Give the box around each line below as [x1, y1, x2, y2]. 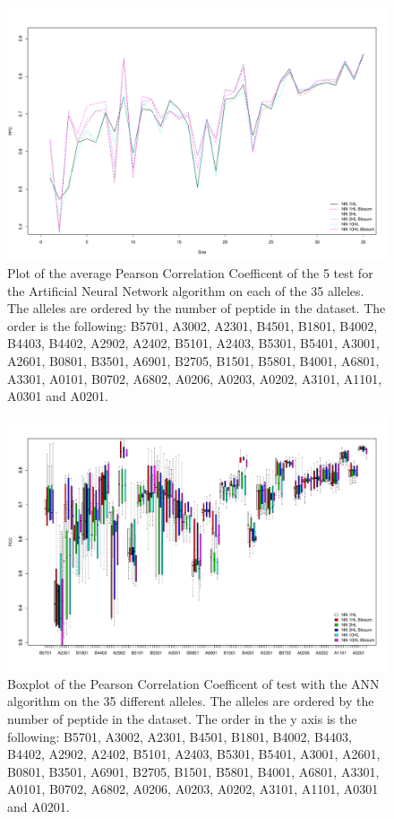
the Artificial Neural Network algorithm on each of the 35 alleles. [7, 281, 364, 300]
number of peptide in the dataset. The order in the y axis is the [7, 709, 357, 728]
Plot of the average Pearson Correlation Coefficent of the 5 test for [7, 263, 373, 282]
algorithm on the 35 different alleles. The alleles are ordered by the [7, 692, 374, 710]
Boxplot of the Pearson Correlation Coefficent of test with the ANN [7, 674, 380, 693]
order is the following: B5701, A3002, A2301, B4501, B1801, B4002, [7, 316, 378, 335]
